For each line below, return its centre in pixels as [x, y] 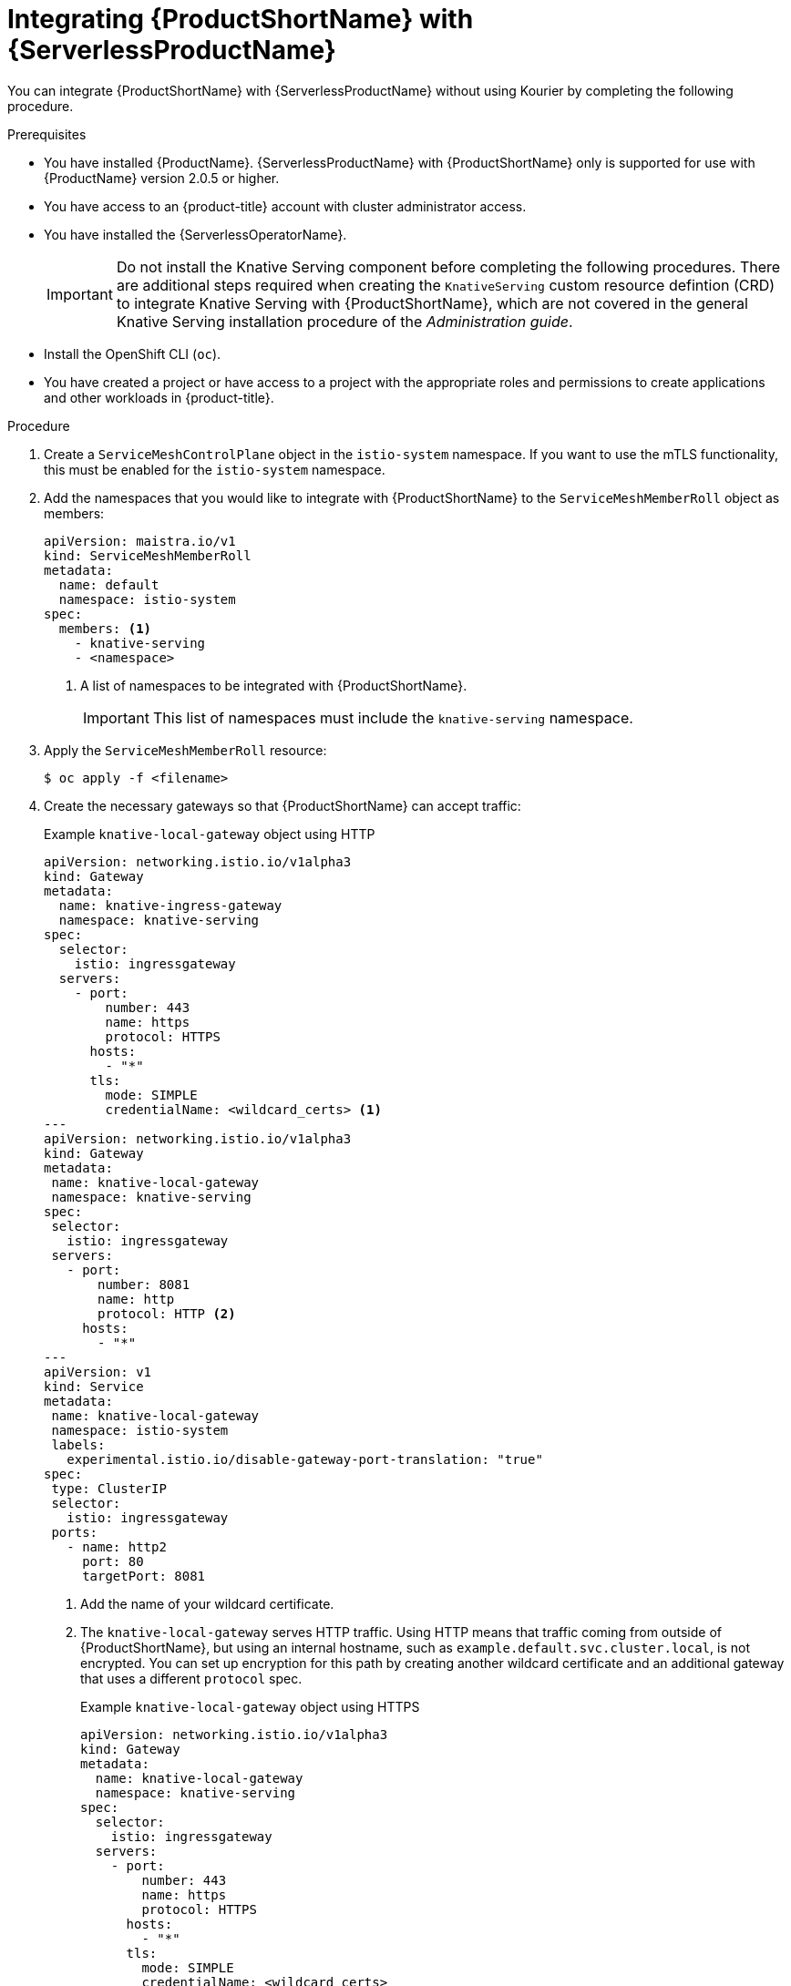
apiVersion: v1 [98, 1372]
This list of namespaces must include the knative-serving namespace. [393, 717]
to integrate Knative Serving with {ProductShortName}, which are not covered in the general [432, 303]
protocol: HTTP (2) [167, 1313]
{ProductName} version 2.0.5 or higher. [162, 178]
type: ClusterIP [109, 1488]
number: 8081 [144, 1284]
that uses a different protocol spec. [191, 1678]
